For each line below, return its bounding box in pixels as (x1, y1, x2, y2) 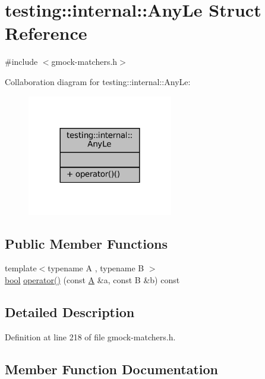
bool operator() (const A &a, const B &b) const (5, 273, 180, 286)
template (5, 262, 37, 274)
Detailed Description (5, 302, 135, 321)
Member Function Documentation (5, 359, 219, 378)
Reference (5, 21, 87, 45)
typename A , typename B (48, 262, 144, 274)
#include (5, 55, 38, 68)
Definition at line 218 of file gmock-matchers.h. (5, 330, 176, 343)
